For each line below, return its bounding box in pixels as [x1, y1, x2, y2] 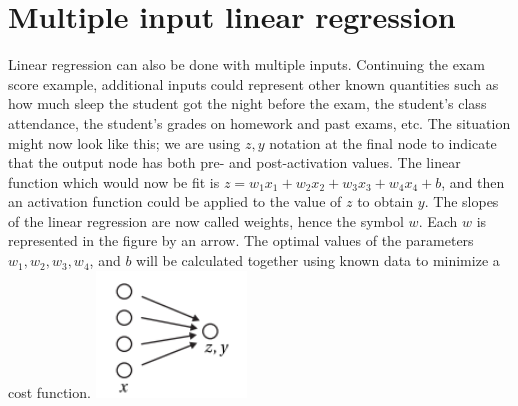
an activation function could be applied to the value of [8, 191, 342, 212]
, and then [441, 171, 505, 192]
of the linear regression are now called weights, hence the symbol [8, 210, 404, 231]
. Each [418, 210, 458, 231]
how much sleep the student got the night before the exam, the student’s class [8, 93, 487, 114]
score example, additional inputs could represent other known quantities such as [8, 73, 499, 94]
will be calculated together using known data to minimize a [136, 250, 500, 271]
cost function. [8, 381, 91, 402]
